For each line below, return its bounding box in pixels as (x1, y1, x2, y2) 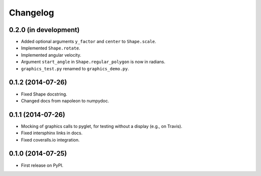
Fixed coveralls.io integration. (21, 137, 80, 143)
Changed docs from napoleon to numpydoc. (21, 97, 109, 104)
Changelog (9, 7, 54, 18)
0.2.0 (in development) (9, 26, 80, 34)
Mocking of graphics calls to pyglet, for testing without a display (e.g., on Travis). (21, 123, 183, 129)
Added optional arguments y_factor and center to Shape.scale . (21, 39, 157, 45)
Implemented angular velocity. (21, 52, 82, 58)
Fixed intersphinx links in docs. (21, 130, 83, 136)
